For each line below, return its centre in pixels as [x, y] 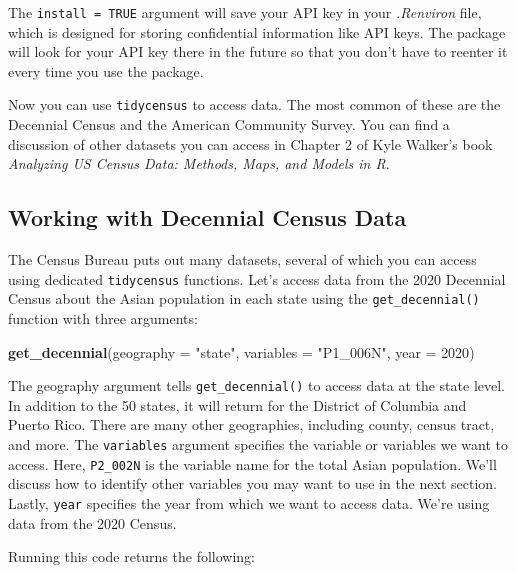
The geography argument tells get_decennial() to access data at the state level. [256, 385]
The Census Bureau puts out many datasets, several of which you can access [242, 259]
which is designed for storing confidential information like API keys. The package [257, 31]
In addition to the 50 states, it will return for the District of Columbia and [237, 404]
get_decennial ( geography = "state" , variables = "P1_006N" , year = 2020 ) [241, 351]
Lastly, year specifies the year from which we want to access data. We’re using [249, 502]
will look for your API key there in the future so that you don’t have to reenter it [258, 51]
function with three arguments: [103, 317]
